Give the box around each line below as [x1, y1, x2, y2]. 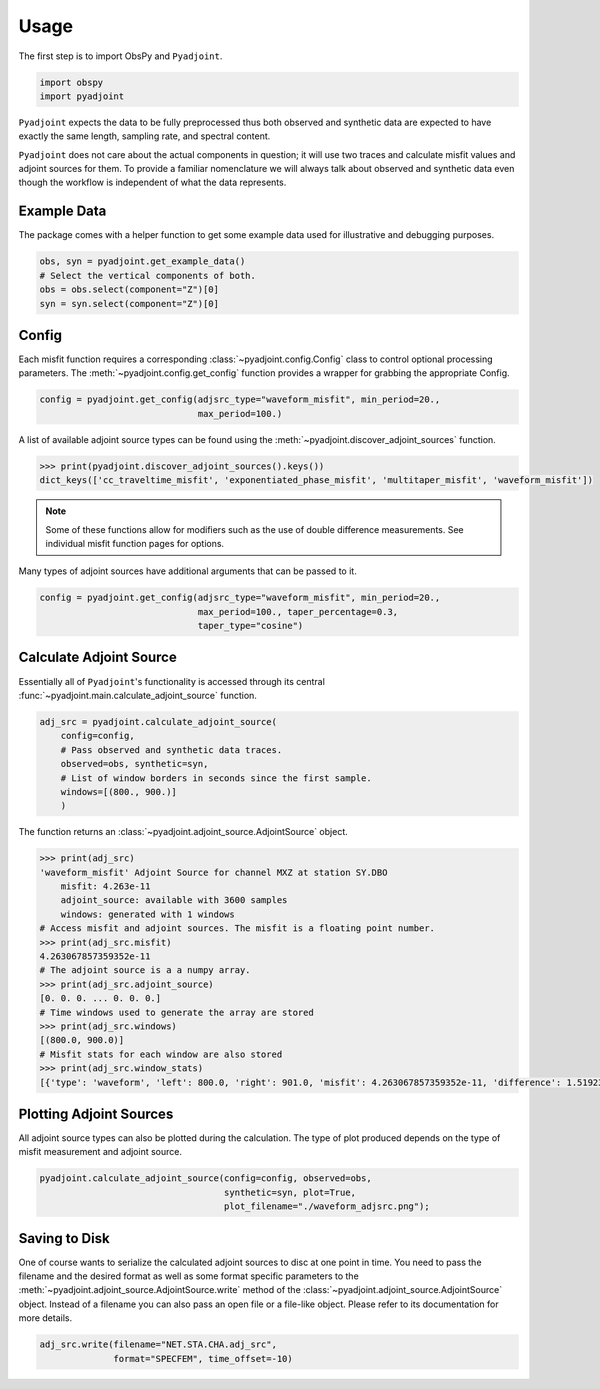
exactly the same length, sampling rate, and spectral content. [18, 130, 271, 142]
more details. [18, 1312, 73, 1324]
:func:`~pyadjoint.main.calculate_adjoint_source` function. [18, 689, 257, 701]
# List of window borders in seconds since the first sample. [60, 772, 372, 784]
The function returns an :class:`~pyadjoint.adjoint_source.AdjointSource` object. [18, 826, 349, 838]
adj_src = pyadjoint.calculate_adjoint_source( [39, 716, 277, 727]
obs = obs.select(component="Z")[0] [39, 284, 220, 295]
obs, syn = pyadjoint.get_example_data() [39, 256, 246, 267]
